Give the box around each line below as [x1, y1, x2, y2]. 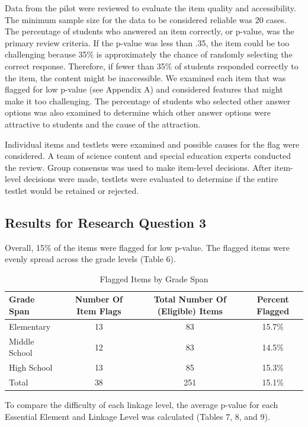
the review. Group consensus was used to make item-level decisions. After [5, 161, 272, 173]
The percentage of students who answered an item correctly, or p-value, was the [5, 25, 294, 37]
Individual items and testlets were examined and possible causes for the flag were [5, 138, 300, 150]
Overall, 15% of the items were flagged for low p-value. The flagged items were [5, 241, 290, 253]
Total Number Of [153, 293, 226, 305]
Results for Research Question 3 [5, 213, 207, 231]
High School [9, 361, 53, 374]
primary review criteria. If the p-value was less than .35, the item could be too [5, 36, 290, 49]
